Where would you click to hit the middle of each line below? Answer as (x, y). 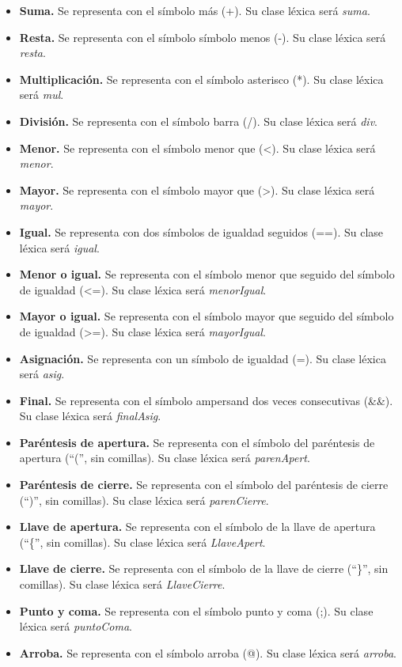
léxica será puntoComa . (76, 626)
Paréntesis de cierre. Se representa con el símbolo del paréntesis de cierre (204, 485)
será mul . (42, 95)
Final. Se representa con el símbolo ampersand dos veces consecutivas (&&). (206, 400)
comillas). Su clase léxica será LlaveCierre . (122, 584)
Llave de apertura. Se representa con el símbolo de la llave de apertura (197, 527)
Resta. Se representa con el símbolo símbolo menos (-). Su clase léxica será (203, 37)
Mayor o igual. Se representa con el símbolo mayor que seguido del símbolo (207, 316)
